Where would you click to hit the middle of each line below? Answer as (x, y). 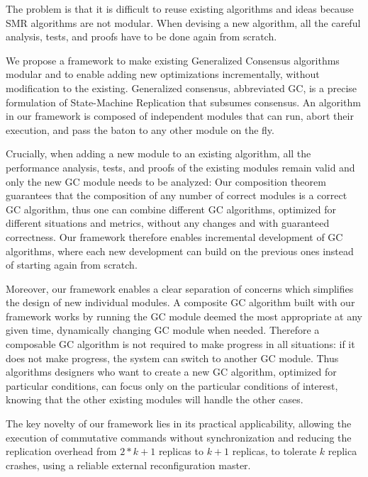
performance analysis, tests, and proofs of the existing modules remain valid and (180, 167)
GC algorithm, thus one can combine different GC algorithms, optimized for (171, 209)
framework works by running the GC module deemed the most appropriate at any (184, 316)
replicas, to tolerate (274, 451)
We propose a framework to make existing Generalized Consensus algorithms (173, 60)
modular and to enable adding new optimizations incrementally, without (163, 74)
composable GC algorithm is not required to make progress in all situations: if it (180, 344)
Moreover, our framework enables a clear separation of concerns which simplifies (180, 288)
